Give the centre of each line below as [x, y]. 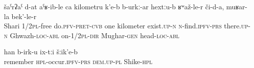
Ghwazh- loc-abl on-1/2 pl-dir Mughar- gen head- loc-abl [95, 35]
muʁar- [237, 6]
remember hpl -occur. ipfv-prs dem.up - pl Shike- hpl [78, 61]
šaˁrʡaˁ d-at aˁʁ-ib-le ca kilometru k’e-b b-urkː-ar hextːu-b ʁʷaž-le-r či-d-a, [114, 6]
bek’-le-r [24, 16]
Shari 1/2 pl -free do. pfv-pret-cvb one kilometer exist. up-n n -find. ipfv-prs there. [123, 26]
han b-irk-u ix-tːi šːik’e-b [41, 52]
